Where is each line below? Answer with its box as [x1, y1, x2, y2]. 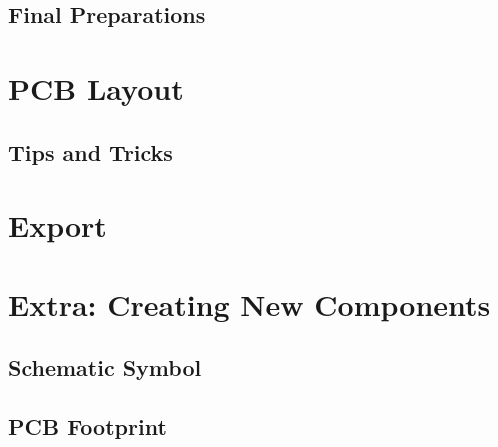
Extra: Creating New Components [8, 283, 491, 324]
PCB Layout [8, 67, 184, 108]
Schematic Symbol [8, 352, 202, 383]
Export [8, 205, 107, 246]
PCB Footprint [8, 410, 167, 441]
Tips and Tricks [8, 136, 173, 167]
